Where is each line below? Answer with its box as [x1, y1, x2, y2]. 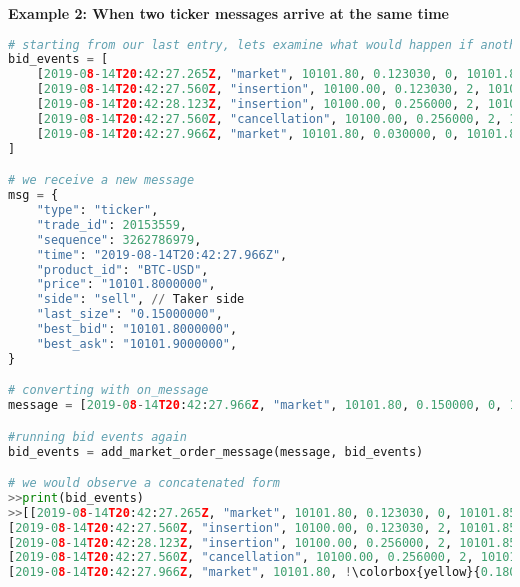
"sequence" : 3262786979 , [36, 232, 202, 247]
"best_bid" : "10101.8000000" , [36, 322, 238, 336]
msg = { [8, 188, 59, 203]
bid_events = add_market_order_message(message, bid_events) [8, 444, 424, 459]
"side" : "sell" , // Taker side [36, 292, 245, 307]
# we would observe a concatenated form [8, 476, 281, 491]
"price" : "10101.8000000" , [36, 277, 216, 292]
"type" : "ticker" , [36, 203, 159, 217]
